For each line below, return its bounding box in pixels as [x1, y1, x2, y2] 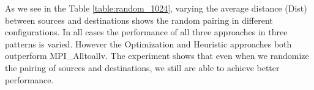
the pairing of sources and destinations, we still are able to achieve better [5, 61, 280, 74]
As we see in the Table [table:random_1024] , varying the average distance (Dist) [5, 2, 307, 14]
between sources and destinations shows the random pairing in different [5, 13, 273, 26]
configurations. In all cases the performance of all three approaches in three [5, 26, 288, 38]
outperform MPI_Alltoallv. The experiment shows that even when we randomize [5, 49, 309, 62]
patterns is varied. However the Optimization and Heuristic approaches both [5, 37, 292, 50]
